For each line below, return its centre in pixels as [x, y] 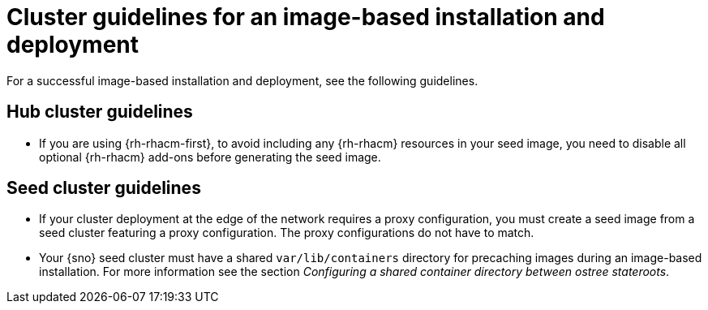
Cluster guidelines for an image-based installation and [306, 17]
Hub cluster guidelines [100, 112]
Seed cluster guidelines [104, 188]
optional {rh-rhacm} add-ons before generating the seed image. [210, 157]
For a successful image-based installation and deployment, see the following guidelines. [242, 80]
